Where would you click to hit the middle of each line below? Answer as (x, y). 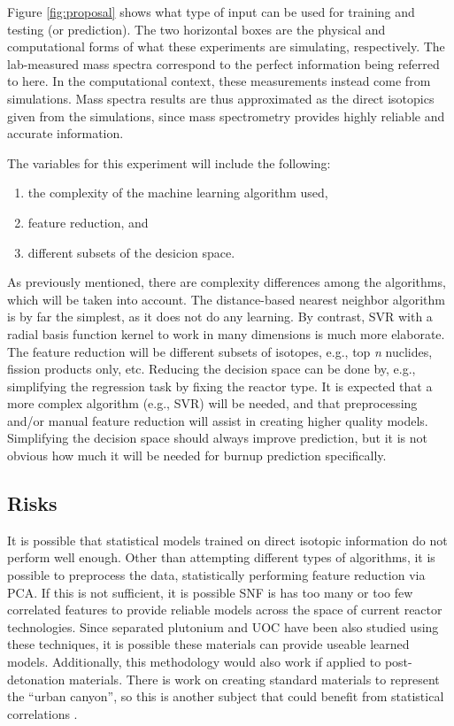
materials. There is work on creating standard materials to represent (254, 679)
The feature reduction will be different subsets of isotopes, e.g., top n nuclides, (220, 351)
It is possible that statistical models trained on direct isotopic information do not (227, 540)
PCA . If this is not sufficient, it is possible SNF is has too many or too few (210, 592)
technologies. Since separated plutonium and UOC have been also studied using (223, 626)
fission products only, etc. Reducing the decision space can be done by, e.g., (212, 369)
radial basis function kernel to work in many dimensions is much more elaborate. (226, 333)
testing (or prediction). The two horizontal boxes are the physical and (196, 29)
